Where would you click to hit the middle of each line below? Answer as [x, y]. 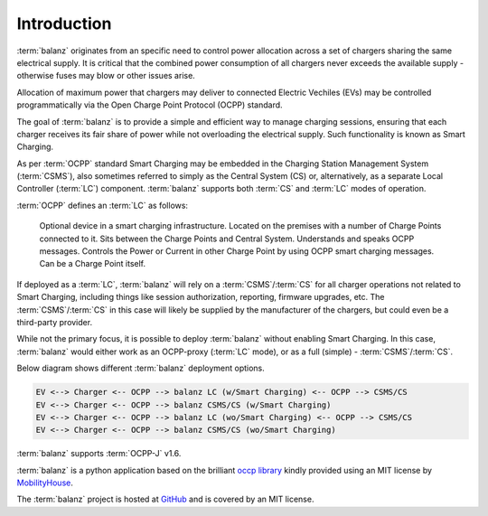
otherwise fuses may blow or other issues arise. [106, 76]
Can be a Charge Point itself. [93, 264]
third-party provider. [55, 322]
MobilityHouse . [45, 483]
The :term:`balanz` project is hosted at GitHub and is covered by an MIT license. [165, 499]
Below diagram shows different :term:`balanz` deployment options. [141, 368]
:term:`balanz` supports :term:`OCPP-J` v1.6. [99, 454]
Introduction [64, 23]
